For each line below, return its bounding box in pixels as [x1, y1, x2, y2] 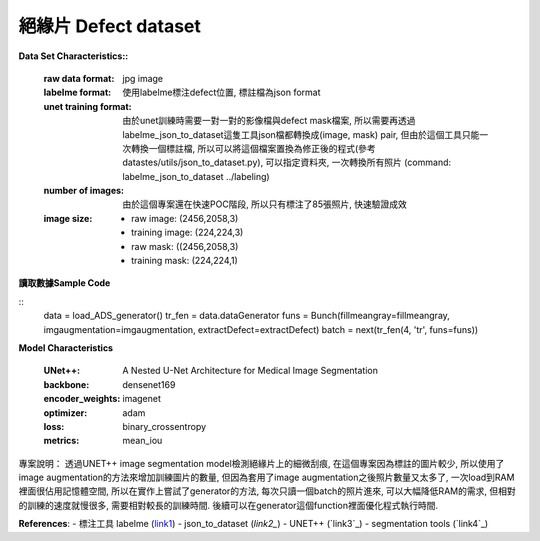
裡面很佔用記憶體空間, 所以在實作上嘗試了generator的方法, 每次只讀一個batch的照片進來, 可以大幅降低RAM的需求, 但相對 [18, 485, 516, 497]
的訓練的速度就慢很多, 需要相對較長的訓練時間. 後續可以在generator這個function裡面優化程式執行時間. [18, 499, 439, 511]
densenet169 [122, 378, 176, 390]
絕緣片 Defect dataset [18, 15, 202, 37]
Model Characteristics [18, 341, 114, 354]
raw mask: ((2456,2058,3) [131, 240, 239, 252]
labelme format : [43, 86, 112, 99]
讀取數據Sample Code [18, 277, 111, 289]
